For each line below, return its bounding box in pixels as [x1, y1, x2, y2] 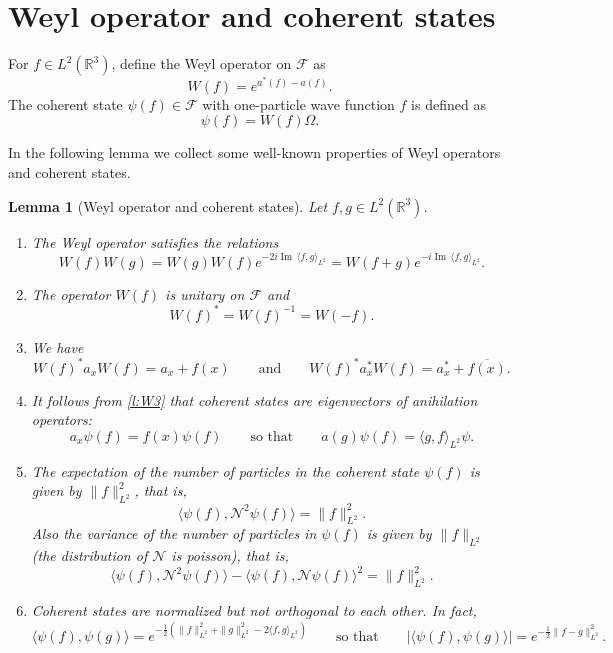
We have [31, 336, 84, 357]
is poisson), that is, [171, 545, 289, 566]
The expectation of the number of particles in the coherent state [31, 460, 420, 481]
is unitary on [165, 283, 245, 304]
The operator [31, 283, 111, 304]
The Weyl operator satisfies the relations [31, 231, 279, 252]
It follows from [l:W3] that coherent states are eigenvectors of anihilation [31, 389, 478, 410]
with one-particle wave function [202, 93, 395, 114]
